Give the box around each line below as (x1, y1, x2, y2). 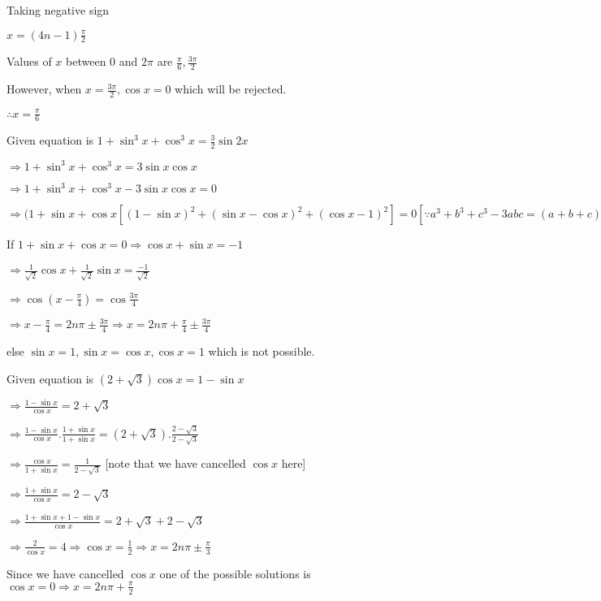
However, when (6, 80, 82, 97)
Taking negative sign (6, 2, 110, 18)
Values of (6, 53, 52, 70)
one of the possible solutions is (159, 564, 311, 582)
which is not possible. (208, 342, 315, 359)
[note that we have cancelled (105, 455, 246, 472)
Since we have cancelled (6, 564, 124, 582)
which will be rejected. (175, 80, 287, 97)
